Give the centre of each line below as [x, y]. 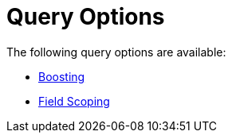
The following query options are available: [116, 52]
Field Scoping [74, 101]
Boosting [62, 76]
